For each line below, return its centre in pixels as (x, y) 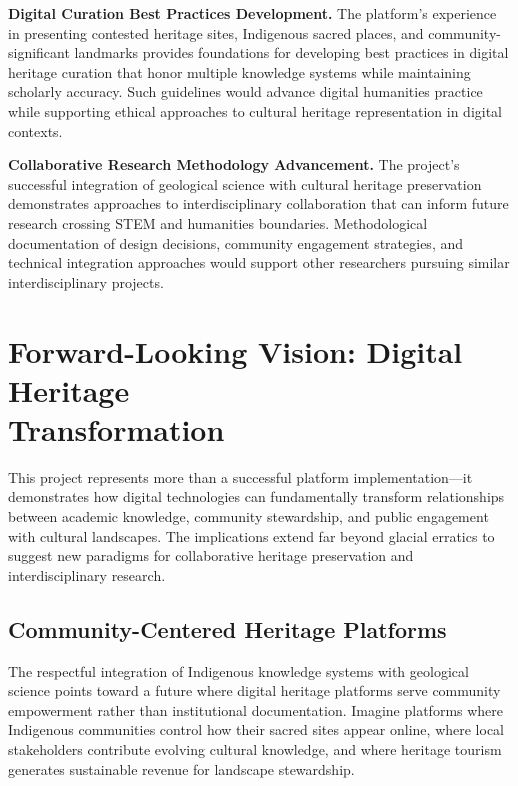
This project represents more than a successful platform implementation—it (240, 476)
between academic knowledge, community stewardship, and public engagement (248, 516)
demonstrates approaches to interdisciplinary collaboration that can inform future (258, 203)
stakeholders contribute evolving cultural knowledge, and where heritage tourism (255, 748)
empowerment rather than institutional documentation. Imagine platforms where (256, 709)
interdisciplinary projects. (86, 281)
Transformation (116, 428)
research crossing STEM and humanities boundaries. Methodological (218, 222)
